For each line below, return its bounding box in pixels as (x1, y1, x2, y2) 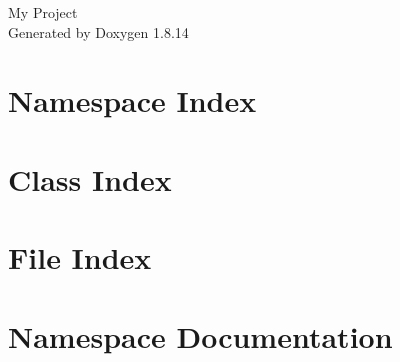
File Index (8, 237, 152, 278)
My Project (8, 2, 78, 22)
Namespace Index (8, 80, 257, 121)
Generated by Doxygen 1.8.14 (8, 21, 189, 42)
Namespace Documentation (8, 315, 393, 356)
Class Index (8, 158, 172, 199)
